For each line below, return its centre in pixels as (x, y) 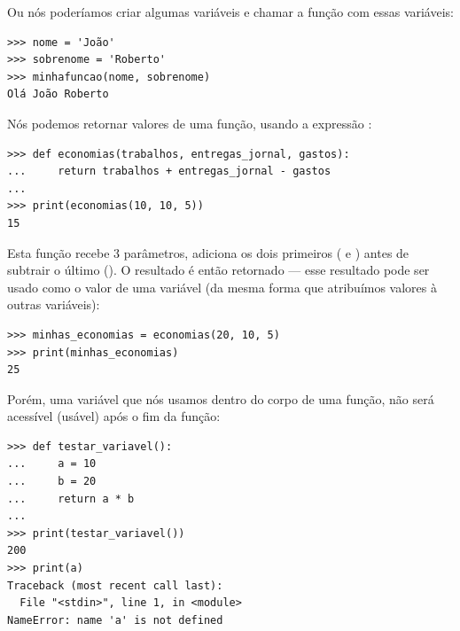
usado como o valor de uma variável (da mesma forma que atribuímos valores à (222, 287)
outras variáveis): (54, 304)
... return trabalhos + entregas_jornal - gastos (169, 171)
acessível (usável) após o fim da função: (114, 416)
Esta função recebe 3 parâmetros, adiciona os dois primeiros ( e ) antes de (208, 252)
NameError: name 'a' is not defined (115, 620)
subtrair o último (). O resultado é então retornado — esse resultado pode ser (218, 270)
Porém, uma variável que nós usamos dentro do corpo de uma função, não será (221, 398)
